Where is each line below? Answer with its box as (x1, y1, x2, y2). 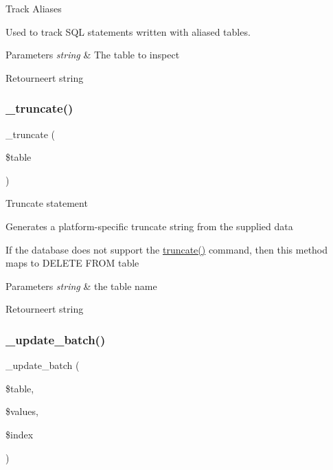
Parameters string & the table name (5, 278, 157, 293)
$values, (5, 404, 38, 418)
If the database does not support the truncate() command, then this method (5, 242, 328, 256)
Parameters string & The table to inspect (5, 47, 180, 62)
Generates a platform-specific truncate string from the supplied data (5, 219, 293, 233)
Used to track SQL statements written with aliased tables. (5, 24, 251, 38)
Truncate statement (5, 196, 88, 210)
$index (5, 427, 34, 441)
